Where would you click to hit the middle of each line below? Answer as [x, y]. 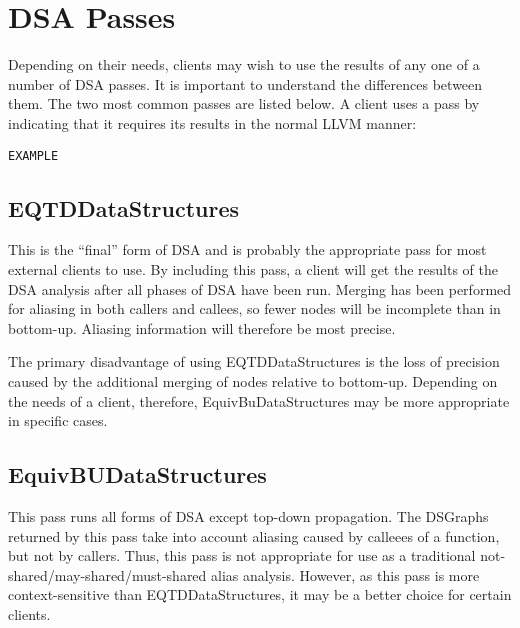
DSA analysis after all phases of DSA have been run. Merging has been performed [260, 288]
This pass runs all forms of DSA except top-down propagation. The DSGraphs [248, 515]
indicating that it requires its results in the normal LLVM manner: [212, 122]
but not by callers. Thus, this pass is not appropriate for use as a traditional [242, 555]
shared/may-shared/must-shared [107, 574]
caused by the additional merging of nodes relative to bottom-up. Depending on [253, 380]
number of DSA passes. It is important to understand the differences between [245, 83]
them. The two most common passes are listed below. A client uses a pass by [244, 103]
